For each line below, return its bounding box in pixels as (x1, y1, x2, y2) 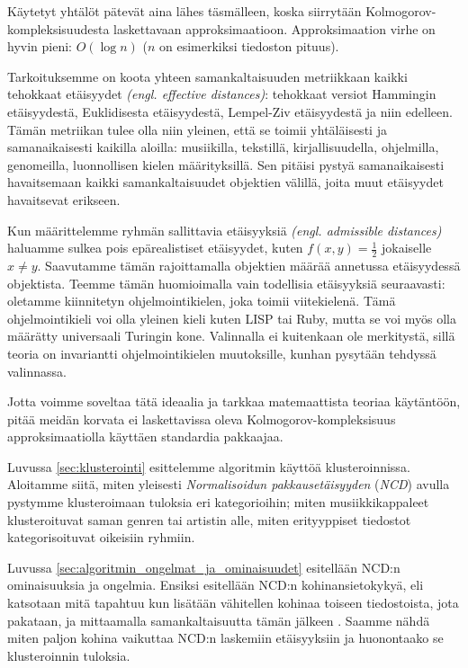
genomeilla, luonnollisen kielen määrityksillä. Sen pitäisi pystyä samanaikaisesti (7, 155, 445, 174)
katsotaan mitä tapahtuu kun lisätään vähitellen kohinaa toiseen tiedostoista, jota (7, 593, 459, 612)
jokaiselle (381, 238, 432, 257)
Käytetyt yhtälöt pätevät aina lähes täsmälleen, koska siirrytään (7, 2, 362, 20)
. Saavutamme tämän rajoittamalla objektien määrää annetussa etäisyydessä (37, 255, 461, 274)
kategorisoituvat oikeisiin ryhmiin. (7, 528, 195, 547)
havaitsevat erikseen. (7, 190, 121, 209)
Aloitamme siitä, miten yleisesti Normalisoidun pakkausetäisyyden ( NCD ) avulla (7, 475, 450, 494)
